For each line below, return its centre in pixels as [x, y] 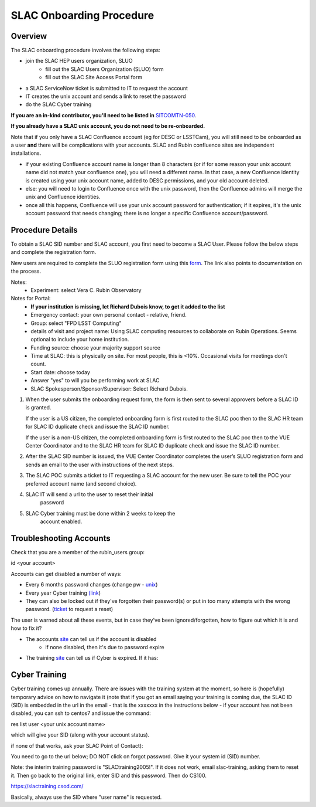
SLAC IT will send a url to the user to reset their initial [89, 494]
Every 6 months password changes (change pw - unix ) [92, 585]
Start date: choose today [60, 372]
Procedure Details [44, 230]
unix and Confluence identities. [63, 197]
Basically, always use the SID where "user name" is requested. [86, 797]
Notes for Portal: [31, 299]
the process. [26, 271]
